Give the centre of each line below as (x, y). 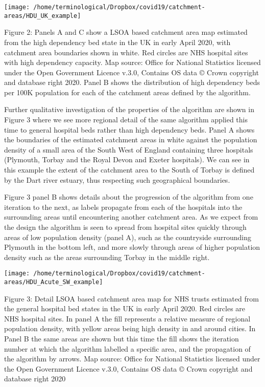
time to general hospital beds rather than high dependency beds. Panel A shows (129, 129)
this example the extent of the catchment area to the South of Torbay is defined (129, 170)
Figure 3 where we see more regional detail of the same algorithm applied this (126, 120)
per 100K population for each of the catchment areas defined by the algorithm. (127, 92)
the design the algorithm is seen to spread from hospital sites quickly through (125, 227)
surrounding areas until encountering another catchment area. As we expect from (131, 217)
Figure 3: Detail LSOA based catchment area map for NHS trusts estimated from (131, 298)
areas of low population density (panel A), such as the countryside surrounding (128, 237)
